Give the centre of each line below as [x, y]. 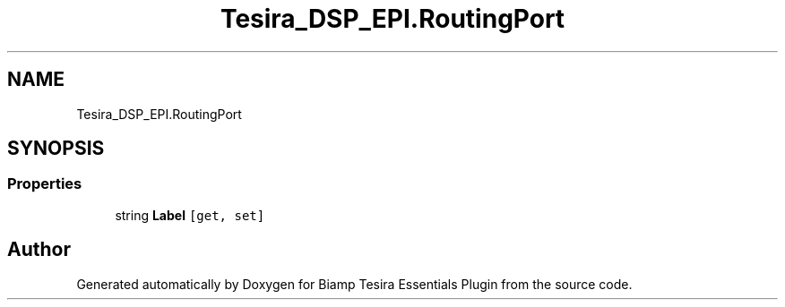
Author [39, 250]
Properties [45, 184]
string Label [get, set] [190, 215]
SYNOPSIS [56, 149]
